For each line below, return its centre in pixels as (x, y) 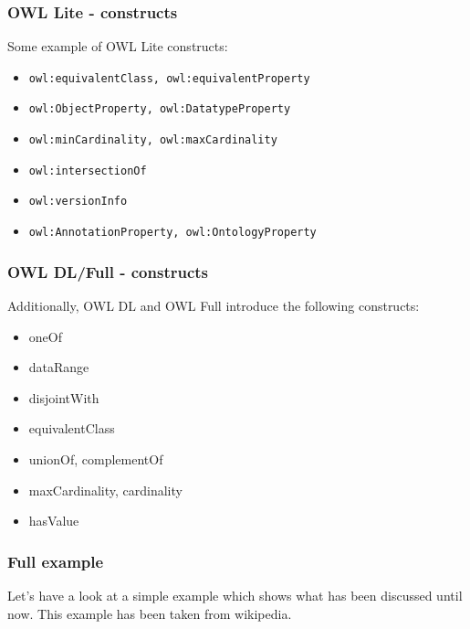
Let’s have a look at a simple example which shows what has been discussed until (235, 595)
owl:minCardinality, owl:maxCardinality (153, 140)
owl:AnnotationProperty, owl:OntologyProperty (172, 233)
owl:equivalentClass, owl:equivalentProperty (169, 78)
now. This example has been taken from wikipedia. (150, 613)
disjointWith (64, 397)
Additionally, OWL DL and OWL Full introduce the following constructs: (214, 305)
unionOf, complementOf (96, 458)
